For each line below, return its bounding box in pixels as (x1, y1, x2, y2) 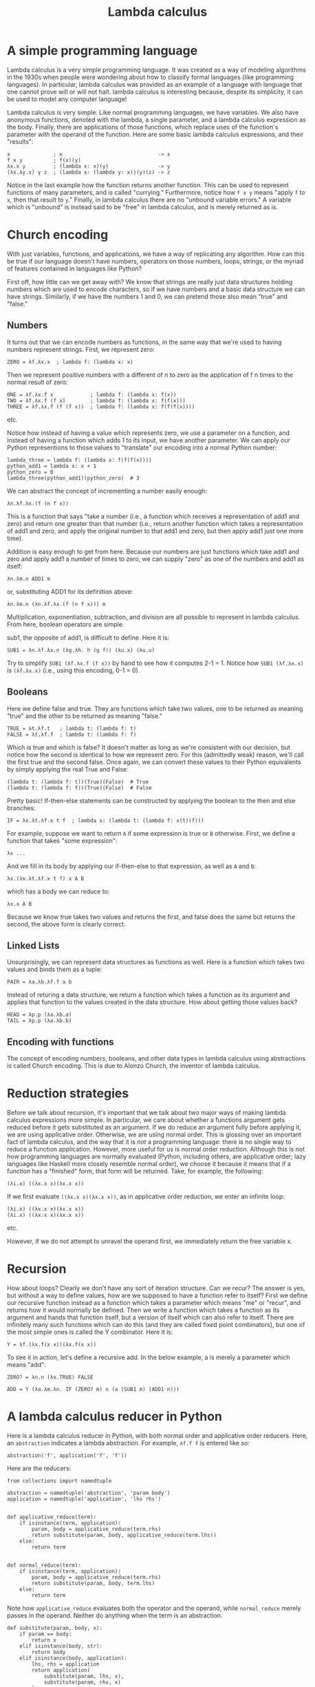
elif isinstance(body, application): (19, 1655, 128, 1662)
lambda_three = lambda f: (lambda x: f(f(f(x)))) (7, 456, 152, 463)
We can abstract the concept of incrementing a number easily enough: (7, 487, 207, 495)
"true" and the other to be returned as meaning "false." (7, 712, 162, 720)
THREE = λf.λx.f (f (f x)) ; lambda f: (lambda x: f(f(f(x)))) (7, 403, 195, 410)
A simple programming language (7, 43, 198, 59)
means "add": (7, 1361, 47, 1368)
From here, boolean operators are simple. (7, 620, 124, 628)
